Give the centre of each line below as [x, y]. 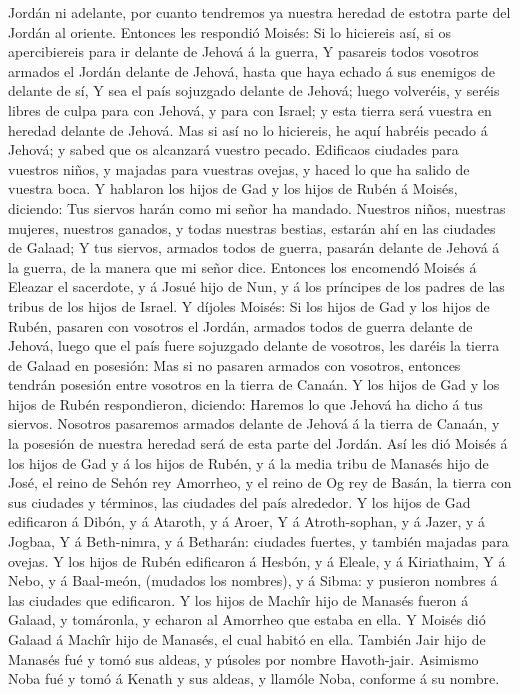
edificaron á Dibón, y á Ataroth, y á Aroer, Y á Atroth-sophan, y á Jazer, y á [247, 521]
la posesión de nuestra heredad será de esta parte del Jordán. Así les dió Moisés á [258, 443]
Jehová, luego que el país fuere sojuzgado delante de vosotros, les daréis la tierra [254, 345]
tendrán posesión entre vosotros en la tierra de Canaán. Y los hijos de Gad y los [254, 384]
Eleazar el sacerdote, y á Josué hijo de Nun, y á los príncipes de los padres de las [256, 286]
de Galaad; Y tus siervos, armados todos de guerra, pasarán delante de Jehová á [254, 247]
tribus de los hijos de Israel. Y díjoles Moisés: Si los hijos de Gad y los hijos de [249, 305]
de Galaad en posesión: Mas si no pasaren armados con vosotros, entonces [234, 364]
